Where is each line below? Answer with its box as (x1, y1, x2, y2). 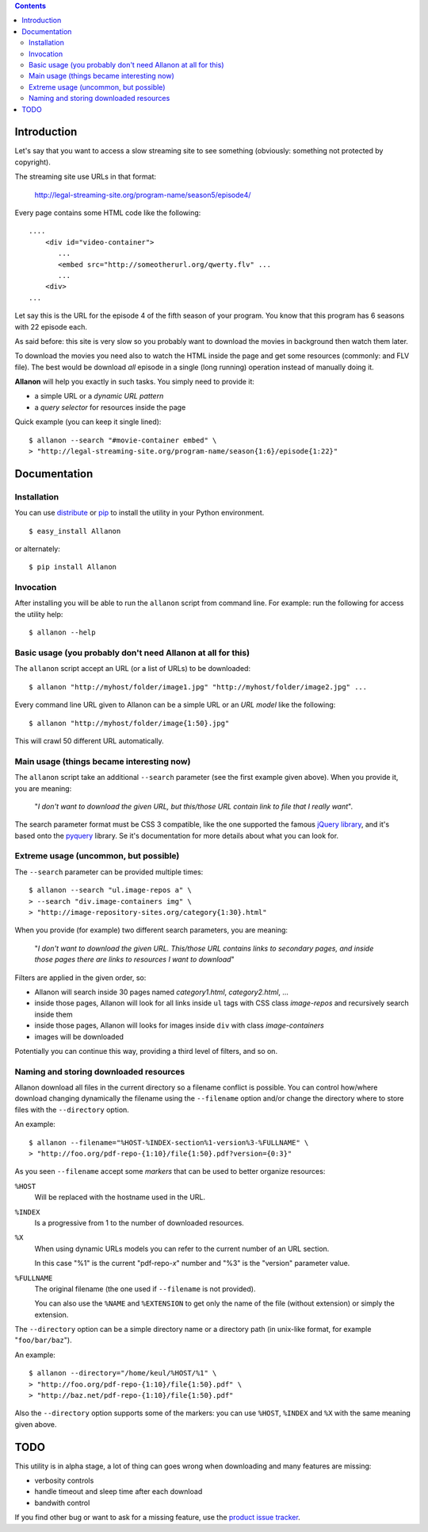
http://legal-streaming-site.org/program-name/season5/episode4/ (34, 190, 251, 199)
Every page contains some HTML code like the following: (14, 207, 201, 218)
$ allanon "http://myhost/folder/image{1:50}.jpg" (29, 719, 230, 727)
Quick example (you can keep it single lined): (14, 417, 162, 426)
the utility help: (14, 609, 63, 619)
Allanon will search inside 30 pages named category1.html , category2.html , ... (34, 987, 289, 997)
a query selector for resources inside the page (34, 402, 186, 412)
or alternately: (14, 544, 61, 554)
